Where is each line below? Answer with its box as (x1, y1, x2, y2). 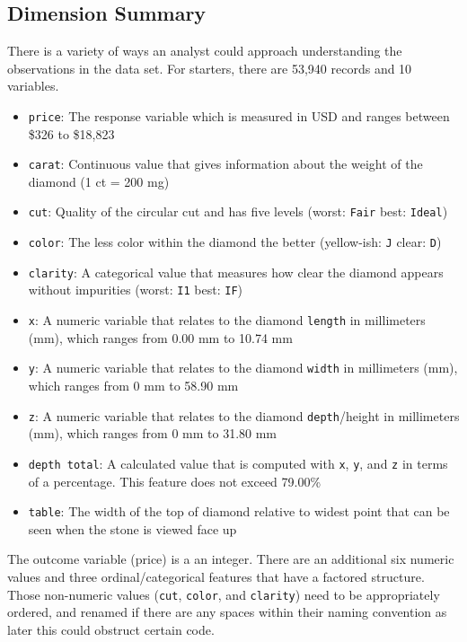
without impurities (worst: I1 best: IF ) (28, 280, 243, 299)
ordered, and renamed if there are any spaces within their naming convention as (7, 602, 447, 621)
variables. (7, 76, 59, 95)
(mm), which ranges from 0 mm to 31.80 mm (28, 424, 278, 443)
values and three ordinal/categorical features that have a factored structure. (7, 567, 425, 585)
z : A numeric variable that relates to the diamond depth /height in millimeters (28, 406, 460, 425)
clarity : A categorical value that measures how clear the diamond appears (28, 262, 444, 281)
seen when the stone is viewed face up (28, 519, 237, 538)
